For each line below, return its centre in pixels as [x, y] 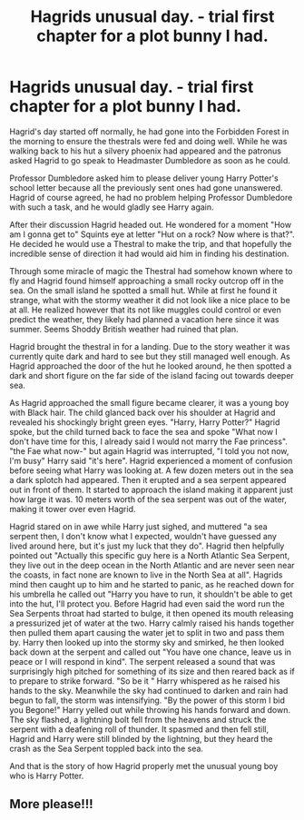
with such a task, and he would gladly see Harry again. [112, 207]
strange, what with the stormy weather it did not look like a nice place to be [150, 300]
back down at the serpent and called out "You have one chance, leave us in [151, 652]
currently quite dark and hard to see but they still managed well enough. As [150, 356]
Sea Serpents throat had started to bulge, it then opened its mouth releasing [152, 613]
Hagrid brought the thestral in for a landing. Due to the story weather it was [150, 346]
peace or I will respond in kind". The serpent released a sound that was [142, 661]
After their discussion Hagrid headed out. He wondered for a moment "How [151, 224]
